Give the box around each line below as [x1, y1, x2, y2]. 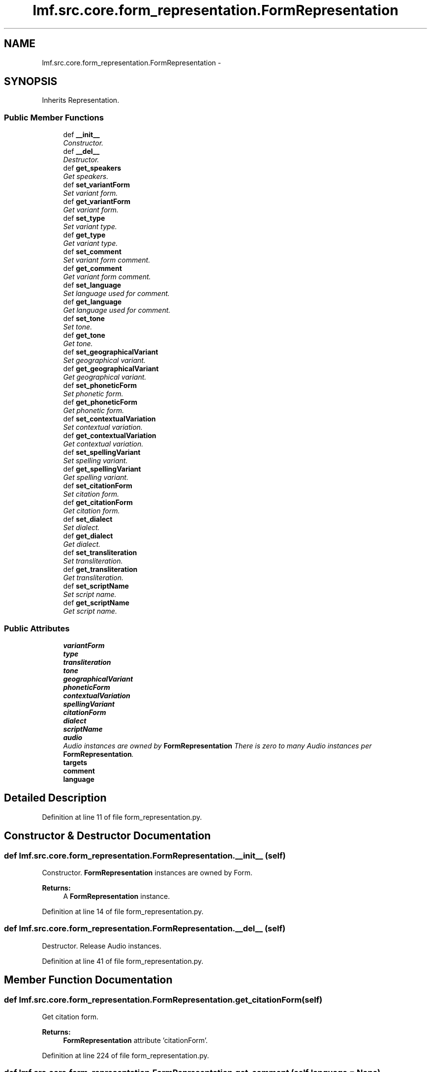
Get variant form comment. [63, 272, 151, 281]
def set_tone [63, 314, 105, 323]
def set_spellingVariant [63, 448, 141, 457]
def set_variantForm [63, 180, 130, 189]
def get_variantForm [63, 197, 131, 206]
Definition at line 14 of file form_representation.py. [42, 907, 204, 916]
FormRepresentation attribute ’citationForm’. [63, 1036, 208, 1044]
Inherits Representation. [42, 96, 120, 105]
